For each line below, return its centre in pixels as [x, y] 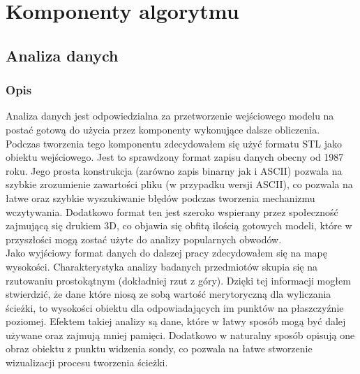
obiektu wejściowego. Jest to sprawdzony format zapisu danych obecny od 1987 [175, 157]
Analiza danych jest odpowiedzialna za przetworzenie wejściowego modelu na [170, 116]
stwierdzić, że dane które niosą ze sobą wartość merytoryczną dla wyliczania [168, 294]
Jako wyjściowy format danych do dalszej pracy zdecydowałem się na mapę [166, 253]
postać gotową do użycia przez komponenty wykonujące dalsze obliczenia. [163, 129]
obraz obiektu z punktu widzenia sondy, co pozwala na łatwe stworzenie [159, 348]
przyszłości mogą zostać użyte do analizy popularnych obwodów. [144, 239]
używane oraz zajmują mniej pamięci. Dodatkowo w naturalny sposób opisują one [180, 335]
